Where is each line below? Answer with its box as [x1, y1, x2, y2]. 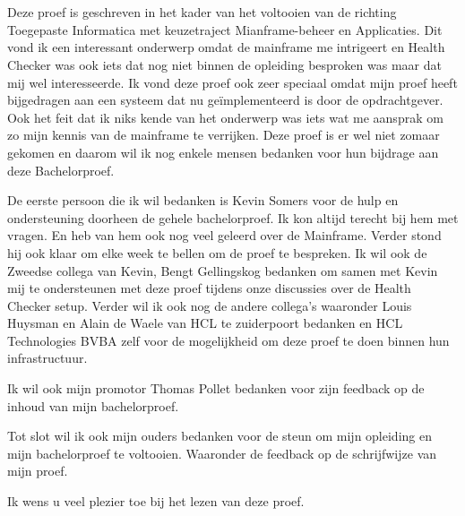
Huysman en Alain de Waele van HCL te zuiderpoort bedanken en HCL [7, 314, 403, 332]
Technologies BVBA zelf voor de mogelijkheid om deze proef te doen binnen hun [7, 331, 450, 349]
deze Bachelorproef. [7, 160, 115, 179]
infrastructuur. [7, 348, 88, 367]
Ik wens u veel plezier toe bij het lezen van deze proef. [7, 492, 305, 511]
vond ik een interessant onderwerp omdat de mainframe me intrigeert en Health [7, 38, 445, 56]
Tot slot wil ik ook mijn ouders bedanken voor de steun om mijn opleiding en [7, 426, 432, 445]
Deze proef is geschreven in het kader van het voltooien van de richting [7, 3, 397, 21]
